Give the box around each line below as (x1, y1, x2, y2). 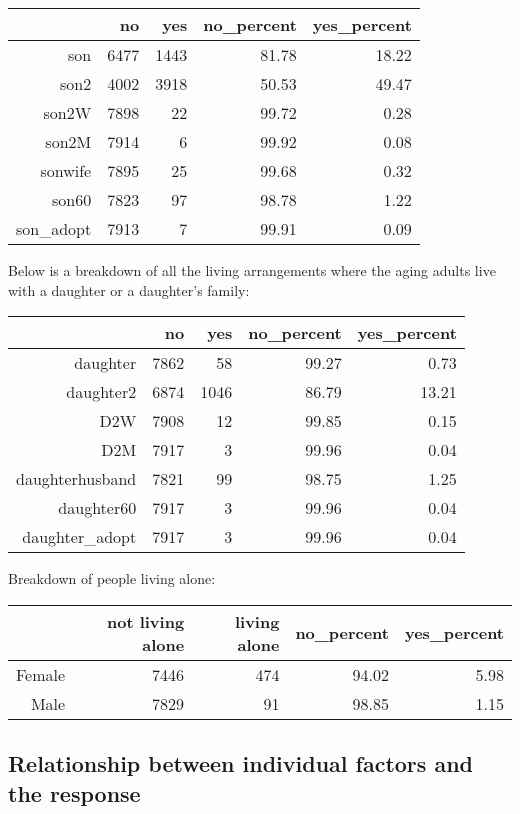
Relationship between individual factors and (8, 748, 473, 779)
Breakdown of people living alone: (8, 568, 216, 589)
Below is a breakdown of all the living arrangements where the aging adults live (8, 260, 496, 280)
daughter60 (58, 496, 137, 520)
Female (16, 662, 66, 686)
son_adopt (16, 217, 92, 240)
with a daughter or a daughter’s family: (8, 279, 250, 300)
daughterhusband (16, 467, 137, 491)
